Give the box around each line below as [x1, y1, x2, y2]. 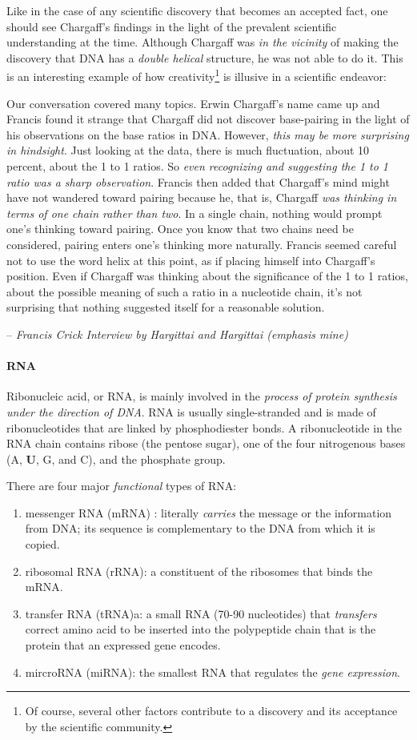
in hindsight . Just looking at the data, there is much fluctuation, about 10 [6, 142, 370, 159]
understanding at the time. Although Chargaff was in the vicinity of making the [6, 34, 399, 50]
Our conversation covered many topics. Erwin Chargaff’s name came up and [6, 95, 380, 111]
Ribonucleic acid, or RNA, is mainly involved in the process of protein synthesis [6, 388, 397, 404]
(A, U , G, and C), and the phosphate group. [6, 450, 226, 467]
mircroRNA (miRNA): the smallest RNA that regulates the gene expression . [25, 663, 400, 680]
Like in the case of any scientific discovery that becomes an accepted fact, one [6, 2, 388, 18]
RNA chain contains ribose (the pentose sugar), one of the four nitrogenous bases [6, 435, 406, 452]
